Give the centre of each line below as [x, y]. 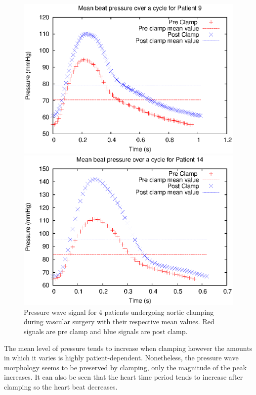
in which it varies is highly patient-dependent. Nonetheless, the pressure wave [121, 358]
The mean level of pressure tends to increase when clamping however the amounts [128, 348]
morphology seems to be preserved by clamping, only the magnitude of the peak [126, 367]
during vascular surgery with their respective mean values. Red [119, 321]
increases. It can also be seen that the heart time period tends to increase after [124, 377]
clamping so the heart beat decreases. [61, 387]
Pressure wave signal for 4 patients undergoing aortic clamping [119, 312]
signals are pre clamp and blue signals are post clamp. [106, 331]
